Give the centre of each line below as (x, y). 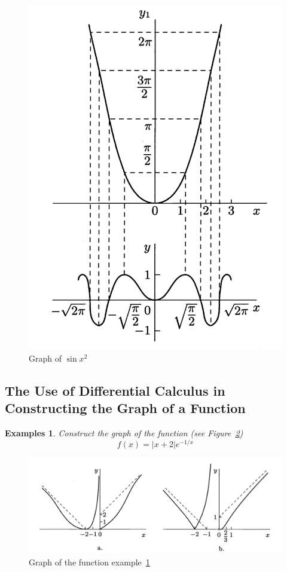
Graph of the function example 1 (89, 562)
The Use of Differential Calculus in (115, 390)
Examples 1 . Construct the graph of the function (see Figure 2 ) (124, 433)
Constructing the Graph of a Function (125, 408)
